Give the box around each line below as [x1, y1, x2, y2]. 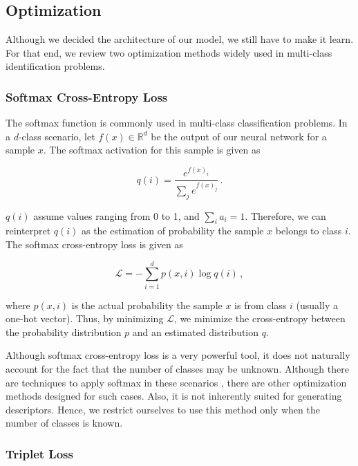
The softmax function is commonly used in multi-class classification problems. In [6, 115, 348, 130]
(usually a [296, 297, 338, 312]
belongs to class [275, 223, 342, 238]
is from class [234, 297, 287, 312]
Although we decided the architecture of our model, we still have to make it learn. [6, 32, 354, 46]
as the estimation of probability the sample [81, 223, 264, 238]
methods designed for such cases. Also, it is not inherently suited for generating [6, 389, 342, 403]
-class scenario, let [18, 129, 95, 143]
